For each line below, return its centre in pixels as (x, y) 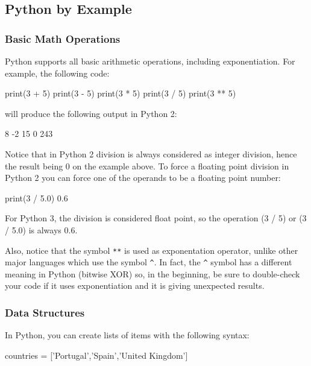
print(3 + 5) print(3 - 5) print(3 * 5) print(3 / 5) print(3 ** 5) (121, 93)
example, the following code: (57, 73)
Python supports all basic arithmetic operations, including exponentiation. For (150, 61)
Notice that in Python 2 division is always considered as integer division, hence (151, 153)
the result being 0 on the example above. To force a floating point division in (147, 166)
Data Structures (45, 312)
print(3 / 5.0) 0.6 (36, 197)
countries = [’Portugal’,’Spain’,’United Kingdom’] (96, 355)
